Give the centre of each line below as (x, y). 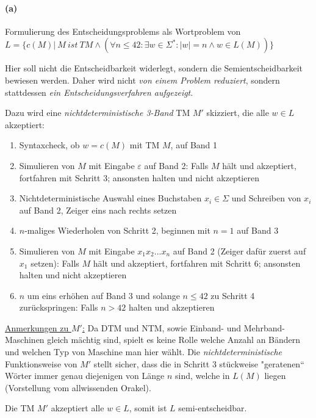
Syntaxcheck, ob (49, 145)
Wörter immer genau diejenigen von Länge (85, 376)
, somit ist (148, 408)
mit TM (145, 145)
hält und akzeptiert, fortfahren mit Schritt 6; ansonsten (197, 263)
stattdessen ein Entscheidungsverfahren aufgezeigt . (99, 92)
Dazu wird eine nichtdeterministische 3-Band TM (98, 113)
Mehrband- (264, 327)
